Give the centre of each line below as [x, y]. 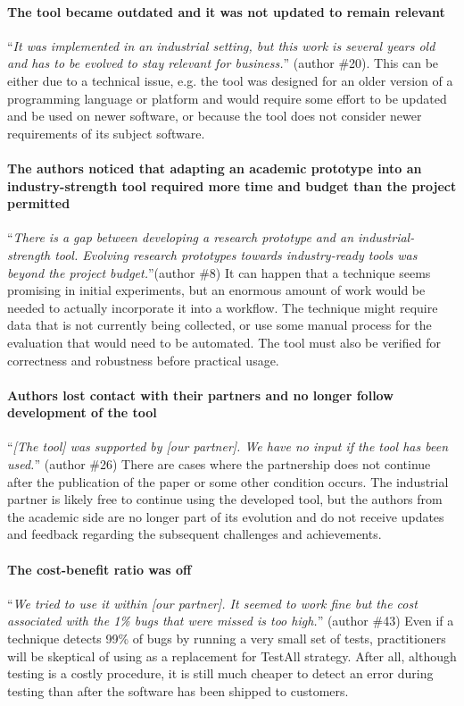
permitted [39, 203]
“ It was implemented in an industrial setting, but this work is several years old [221, 45]
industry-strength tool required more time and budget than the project [232, 185]
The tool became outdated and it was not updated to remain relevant [226, 11]
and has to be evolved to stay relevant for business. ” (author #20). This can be [223, 63]
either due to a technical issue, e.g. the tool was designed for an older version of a [230, 80]
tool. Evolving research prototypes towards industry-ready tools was [236, 254]
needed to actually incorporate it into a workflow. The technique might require [223, 307]
